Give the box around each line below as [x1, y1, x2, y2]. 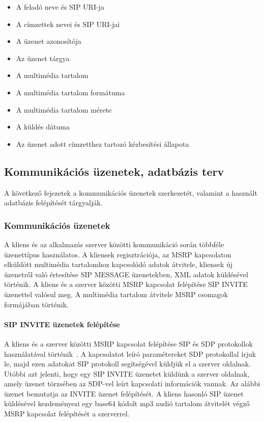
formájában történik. [4, 299, 69, 309]
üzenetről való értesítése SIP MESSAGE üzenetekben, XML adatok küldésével [4, 269, 248, 279]
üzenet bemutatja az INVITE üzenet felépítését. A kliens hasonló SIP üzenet [4, 388, 244, 399]
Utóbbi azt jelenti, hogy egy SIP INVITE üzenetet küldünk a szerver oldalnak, [4, 368, 250, 379]
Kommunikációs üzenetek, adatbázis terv [4, 163, 224, 179]
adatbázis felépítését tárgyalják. [4, 197, 103, 208]
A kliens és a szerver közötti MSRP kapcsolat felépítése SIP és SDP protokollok [4, 338, 253, 349]
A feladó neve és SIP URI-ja [16, 2, 104, 12]
